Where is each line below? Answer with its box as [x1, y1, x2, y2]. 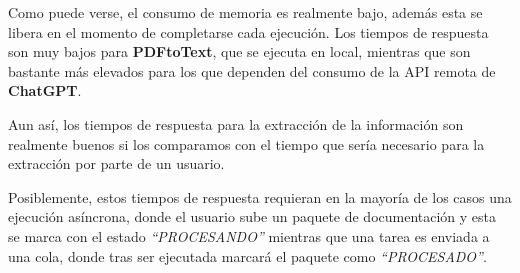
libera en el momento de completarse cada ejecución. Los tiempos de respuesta [8, 21, 489, 42]
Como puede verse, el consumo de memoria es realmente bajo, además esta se [8, 2, 483, 22]
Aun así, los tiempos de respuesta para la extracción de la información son [8, 113, 464, 134]
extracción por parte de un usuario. [8, 153, 225, 174]
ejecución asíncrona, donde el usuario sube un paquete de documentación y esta [8, 206, 497, 227]
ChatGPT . [8, 80, 82, 101]
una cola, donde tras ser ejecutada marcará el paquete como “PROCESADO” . [8, 245, 487, 266]
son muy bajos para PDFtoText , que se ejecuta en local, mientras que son [8, 41, 471, 62]
